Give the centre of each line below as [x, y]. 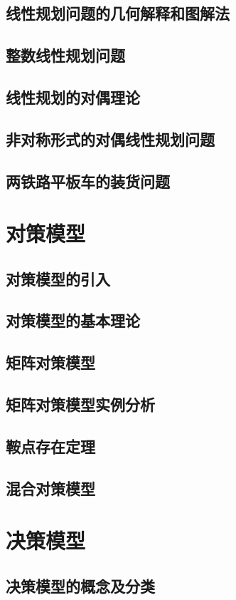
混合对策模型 [50, 488]
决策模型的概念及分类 [80, 585]
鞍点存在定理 [50, 446]
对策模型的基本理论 [73, 320]
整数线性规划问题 [65, 55]
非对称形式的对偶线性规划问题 [110, 139]
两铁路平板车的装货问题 [88, 181]
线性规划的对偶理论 [73, 97]
